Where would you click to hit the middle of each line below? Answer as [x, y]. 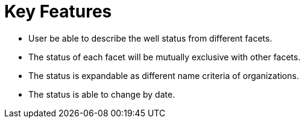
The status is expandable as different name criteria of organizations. [164, 75]
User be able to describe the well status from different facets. [150, 38]
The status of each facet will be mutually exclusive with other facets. [165, 57]
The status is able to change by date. [102, 94]
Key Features [58, 11]
